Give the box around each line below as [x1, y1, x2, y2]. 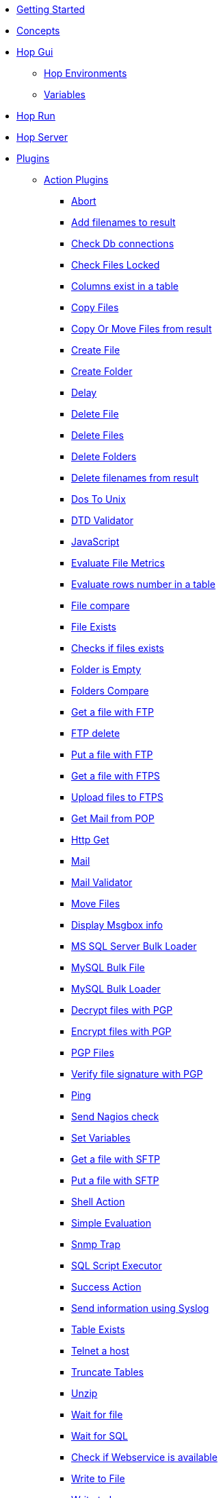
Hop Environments [44, 67, 127, 79]
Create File [71, 344, 120, 356]
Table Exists [71, 1324, 125, 1335]
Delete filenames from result [71, 472, 199, 484]
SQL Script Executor [71, 1260, 162, 1271]
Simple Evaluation [71, 1217, 151, 1229]
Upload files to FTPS [71, 791, 163, 803]
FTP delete [71, 727, 120, 739]
